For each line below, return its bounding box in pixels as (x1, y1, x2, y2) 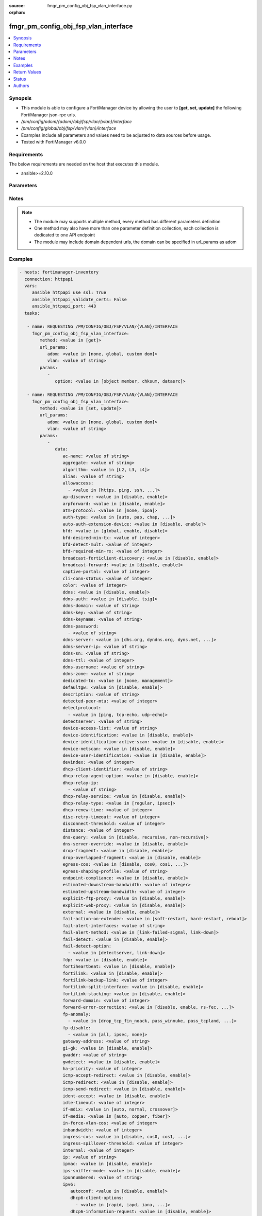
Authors (13, 83, 29, 89)
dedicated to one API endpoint (34, 232, 95, 238)
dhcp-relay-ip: (62, 780, 99, 786)
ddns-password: (62, 623, 99, 629)
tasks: (24, 310, 40, 316)
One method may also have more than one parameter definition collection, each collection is (34, 225, 219, 231)
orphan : (9, 10, 26, 16)
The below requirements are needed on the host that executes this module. (9, 161, 160, 167)
